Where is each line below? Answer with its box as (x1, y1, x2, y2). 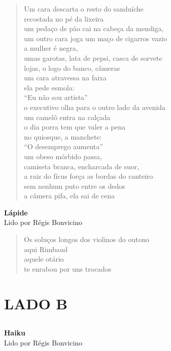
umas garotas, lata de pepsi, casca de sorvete (24, 52, 162, 63)
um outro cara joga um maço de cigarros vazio (24, 33, 167, 43)
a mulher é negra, (24, 43, 78, 53)
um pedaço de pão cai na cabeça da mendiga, (24, 23, 164, 34)
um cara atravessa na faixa (24, 72, 107, 83)
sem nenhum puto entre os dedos (24, 180, 125, 191)
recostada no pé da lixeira (24, 13, 104, 24)
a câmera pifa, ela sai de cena (24, 190, 115, 201)
